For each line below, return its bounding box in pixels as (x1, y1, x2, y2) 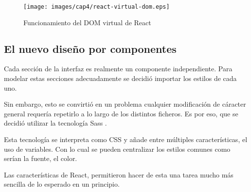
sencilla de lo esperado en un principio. (4, 179, 120, 189)
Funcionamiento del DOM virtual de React (23, 17, 151, 27)
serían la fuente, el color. (4, 153, 77, 163)
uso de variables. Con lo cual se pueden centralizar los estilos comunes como (4, 144, 231, 154)
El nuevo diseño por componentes (4, 41, 177, 56)
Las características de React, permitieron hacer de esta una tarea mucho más (4, 169, 233, 179)
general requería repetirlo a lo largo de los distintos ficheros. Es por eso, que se (4, 108, 238, 118)
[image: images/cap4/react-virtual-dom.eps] (23, 3, 170, 10)
